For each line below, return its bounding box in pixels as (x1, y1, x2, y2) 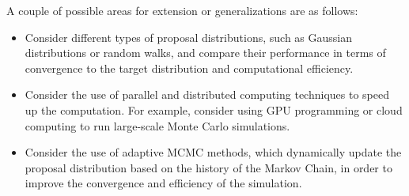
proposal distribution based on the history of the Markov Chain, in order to (25, 159, 392, 175)
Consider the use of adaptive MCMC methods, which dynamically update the (25, 144, 402, 160)
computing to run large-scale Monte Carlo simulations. (25, 117, 290, 134)
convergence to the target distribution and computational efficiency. (25, 59, 354, 76)
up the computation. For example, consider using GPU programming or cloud (25, 101, 403, 118)
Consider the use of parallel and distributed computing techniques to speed (25, 86, 389, 103)
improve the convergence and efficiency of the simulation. (25, 175, 302, 191)
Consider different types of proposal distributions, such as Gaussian (25, 28, 352, 45)
